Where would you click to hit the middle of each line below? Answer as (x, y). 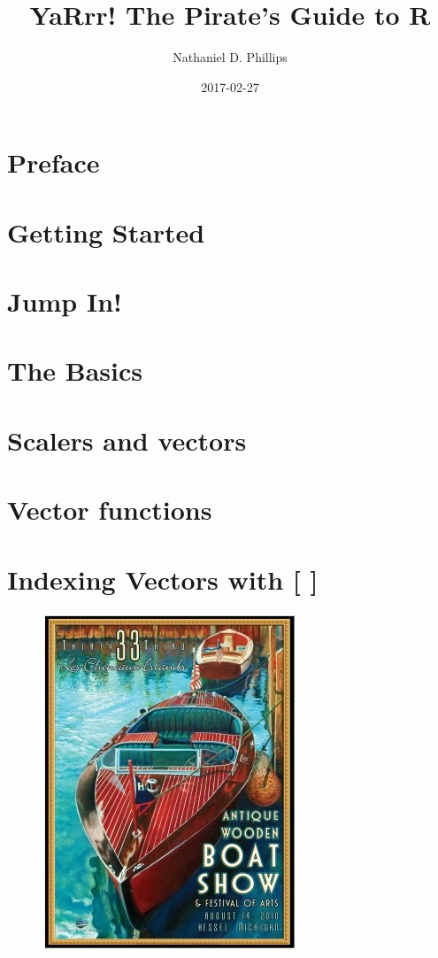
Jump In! (65, 301)
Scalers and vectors (127, 440)
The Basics (75, 371)
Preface (54, 162)
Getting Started (106, 232)
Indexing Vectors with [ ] (163, 579)
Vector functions (110, 510)
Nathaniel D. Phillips (230, 57)
